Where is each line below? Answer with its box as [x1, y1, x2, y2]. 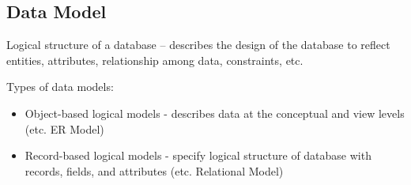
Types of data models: [6, 78, 114, 95]
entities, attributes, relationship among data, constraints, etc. [6, 51, 304, 68]
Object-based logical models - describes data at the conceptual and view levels [25, 104, 405, 121]
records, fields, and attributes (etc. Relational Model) [25, 162, 284, 179]
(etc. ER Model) [25, 120, 104, 137]
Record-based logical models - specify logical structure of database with [25, 147, 371, 164]
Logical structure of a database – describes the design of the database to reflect [6, 36, 390, 53]
